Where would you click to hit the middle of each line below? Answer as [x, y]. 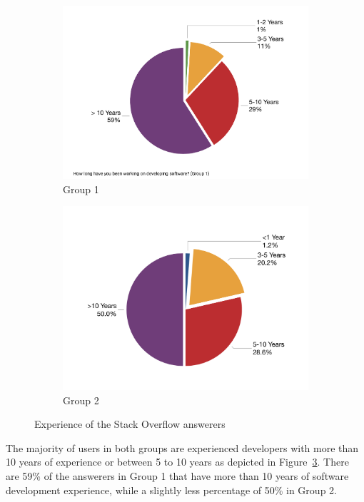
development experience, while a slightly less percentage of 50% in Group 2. [171, 490]
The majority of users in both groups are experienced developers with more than [182, 447]
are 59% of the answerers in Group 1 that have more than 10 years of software [177, 475]
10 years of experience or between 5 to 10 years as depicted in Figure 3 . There [177, 462]
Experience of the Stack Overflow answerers [130, 424]
